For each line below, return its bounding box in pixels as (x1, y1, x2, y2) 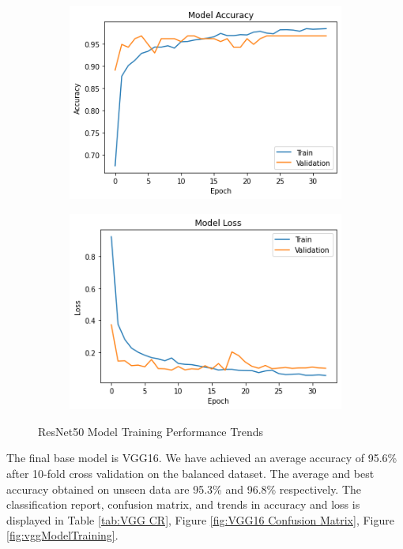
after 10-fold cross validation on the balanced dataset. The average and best (6, 465, 375, 482)
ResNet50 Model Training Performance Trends (38, 423, 263, 439)
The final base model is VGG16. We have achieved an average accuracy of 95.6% (6, 449, 397, 466)
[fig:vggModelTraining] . (6, 527, 119, 543)
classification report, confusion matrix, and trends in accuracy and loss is (6, 496, 360, 513)
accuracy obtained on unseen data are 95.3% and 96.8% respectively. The (6, 480, 362, 497)
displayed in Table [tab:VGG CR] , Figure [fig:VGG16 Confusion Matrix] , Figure (6, 511, 394, 528)
